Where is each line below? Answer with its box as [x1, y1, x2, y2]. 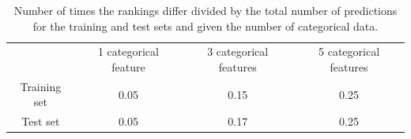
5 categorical [319, 43, 380, 60]
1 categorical [97, 43, 159, 60]
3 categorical [207, 43, 269, 60]
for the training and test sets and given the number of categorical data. [32, 17, 379, 34]
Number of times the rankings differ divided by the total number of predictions [13, 2, 398, 18]
